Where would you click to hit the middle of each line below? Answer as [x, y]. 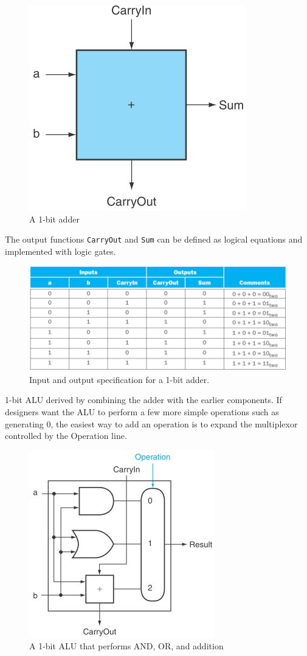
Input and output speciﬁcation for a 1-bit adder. [119, 379]
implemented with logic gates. [60, 251]
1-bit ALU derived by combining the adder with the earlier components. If [143, 400]
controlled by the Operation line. [66, 436]
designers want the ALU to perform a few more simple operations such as [142, 411]
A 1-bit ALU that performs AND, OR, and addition [126, 646]
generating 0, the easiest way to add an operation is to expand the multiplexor [151, 423]
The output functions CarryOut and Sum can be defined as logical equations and [154, 239]
